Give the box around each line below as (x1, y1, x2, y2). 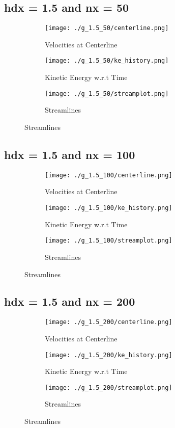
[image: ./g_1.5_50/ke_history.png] (45, 57, 169, 65)
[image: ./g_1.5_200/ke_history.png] (45, 351, 172, 359)
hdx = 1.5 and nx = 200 (4, 293, 135, 309)
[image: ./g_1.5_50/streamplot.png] (45, 90, 169, 97)
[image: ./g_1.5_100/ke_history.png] (45, 204, 172, 211)
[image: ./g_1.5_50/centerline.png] (45, 24, 169, 32)
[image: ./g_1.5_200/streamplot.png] (45, 384, 172, 391)
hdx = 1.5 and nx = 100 (4, 146, 135, 162)
